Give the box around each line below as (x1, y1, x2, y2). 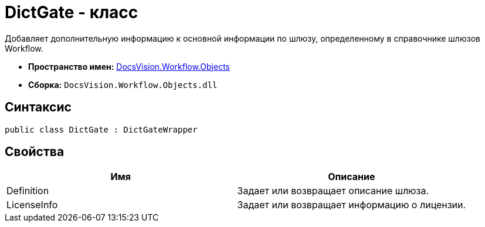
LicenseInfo (6, 199, 58, 211)
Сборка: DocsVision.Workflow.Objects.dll (28, 79, 218, 90)
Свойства (5, 144, 65, 160)
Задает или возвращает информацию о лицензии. (237, 199, 466, 211)
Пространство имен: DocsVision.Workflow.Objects (28, 61, 230, 72)
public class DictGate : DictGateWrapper (5, 124, 198, 134)
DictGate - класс (5, 2, 138, 22)
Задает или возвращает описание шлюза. (237, 185, 429, 197)
